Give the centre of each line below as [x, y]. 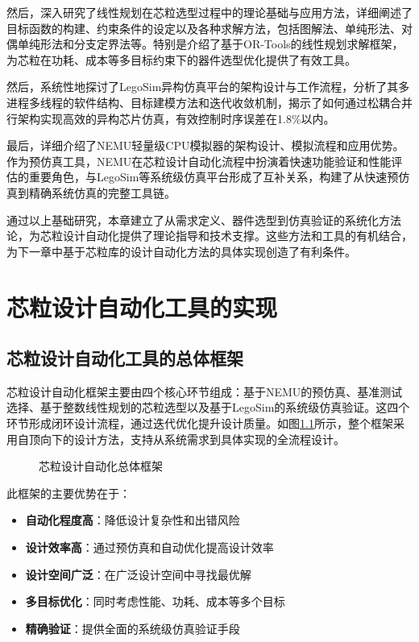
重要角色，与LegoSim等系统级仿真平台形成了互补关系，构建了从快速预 [214, 177]
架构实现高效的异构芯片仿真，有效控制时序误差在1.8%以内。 [176, 118]
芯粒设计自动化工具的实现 [142, 307]
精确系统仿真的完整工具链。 [102, 192]
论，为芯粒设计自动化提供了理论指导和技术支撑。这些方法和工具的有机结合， [209, 236]
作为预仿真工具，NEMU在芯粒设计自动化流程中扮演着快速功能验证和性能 [199, 161]
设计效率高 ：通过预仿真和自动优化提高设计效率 [149, 547]
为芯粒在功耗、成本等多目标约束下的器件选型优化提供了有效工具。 [181, 59]
